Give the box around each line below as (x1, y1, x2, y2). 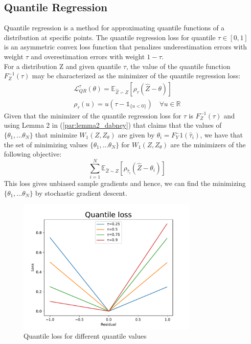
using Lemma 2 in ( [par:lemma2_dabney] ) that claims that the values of (4, 120, 222, 130)
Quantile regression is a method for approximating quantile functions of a (4, 23, 225, 33)
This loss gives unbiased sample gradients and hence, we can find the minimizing (4, 178, 246, 188)
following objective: (4, 149, 62, 159)
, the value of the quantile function (126, 61, 230, 71)
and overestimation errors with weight (31, 51, 145, 61)
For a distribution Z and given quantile (4, 61, 121, 71)
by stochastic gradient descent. (35, 187, 127, 198)
